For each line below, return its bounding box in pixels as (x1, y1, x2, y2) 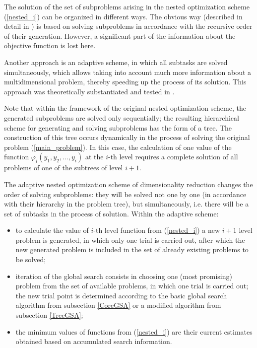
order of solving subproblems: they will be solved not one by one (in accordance (4, 189, 247, 199)
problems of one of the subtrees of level (4, 162, 123, 173)
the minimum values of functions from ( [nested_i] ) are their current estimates (15, 326, 253, 337)
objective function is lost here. (4, 40, 96, 51)
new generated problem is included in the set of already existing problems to (15, 244, 249, 255)
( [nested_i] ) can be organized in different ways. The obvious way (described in (4, 11, 243, 21)
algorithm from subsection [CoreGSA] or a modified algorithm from (15, 300, 221, 310)
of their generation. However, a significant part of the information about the (4, 30, 236, 41)
